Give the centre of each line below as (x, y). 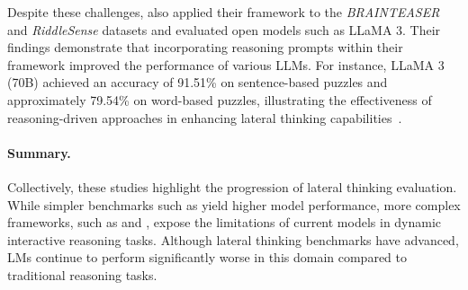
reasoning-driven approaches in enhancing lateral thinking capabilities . (205, 117)
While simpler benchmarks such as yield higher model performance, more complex (234, 204)
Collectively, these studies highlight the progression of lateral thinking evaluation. (232, 186)
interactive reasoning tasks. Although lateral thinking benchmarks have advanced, (233, 239)
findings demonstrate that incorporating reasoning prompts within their (205, 47)
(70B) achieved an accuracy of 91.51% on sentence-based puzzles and (198, 82)
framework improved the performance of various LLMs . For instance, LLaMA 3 (226, 64)
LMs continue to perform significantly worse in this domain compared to (207, 257)
